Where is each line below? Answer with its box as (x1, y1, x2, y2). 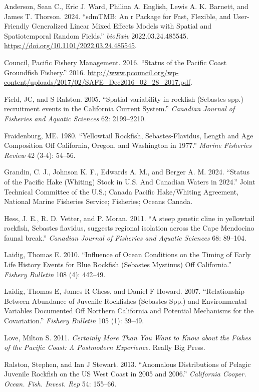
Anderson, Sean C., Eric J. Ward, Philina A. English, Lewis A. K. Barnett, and (4, 1, 248, 11)
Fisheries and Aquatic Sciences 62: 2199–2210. (4, 113, 146, 123)
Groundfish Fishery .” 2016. (4, 67, 85, 77)
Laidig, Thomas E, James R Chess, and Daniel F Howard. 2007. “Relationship (4, 286, 245, 296)
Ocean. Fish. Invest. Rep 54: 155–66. (4, 378, 117, 388)
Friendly (4, 21, 30, 31)
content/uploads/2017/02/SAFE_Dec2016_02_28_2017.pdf (4, 77, 191, 87)
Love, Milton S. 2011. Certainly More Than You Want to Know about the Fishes (4, 332, 251, 342)
